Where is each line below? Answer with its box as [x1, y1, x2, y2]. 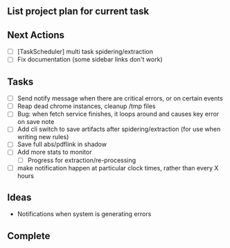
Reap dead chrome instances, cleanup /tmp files [17, 102, 156, 110]
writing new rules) [17, 133, 69, 141]
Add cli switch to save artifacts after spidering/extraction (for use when [17, 125, 221, 134]
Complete [7, 230, 51, 242]
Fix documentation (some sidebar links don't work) [17, 55, 163, 64]
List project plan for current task [7, 6, 150, 17]
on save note [17, 118, 55, 126]
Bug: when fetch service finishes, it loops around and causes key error [17, 110, 220, 118]
